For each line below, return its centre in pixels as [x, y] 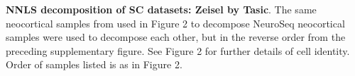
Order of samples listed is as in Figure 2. [94, 64]
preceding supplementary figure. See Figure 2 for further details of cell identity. [178, 50]
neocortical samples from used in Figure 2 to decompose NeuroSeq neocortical [175, 23]
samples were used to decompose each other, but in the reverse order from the [176, 37]
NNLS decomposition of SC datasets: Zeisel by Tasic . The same [161, 9]
